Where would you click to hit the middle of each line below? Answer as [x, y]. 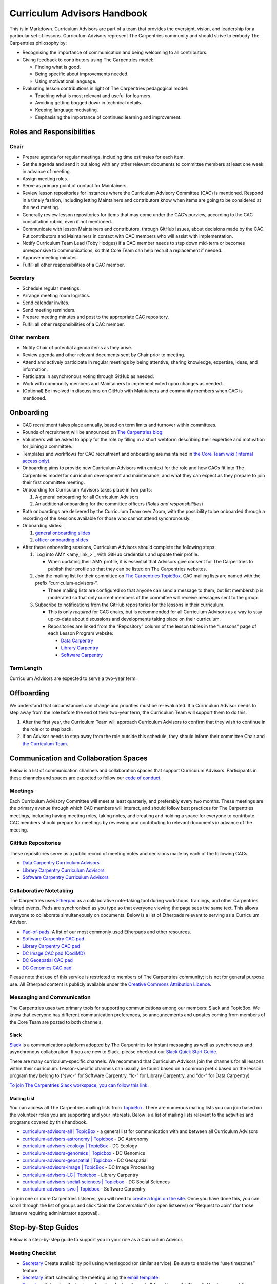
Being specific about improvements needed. [82, 74]
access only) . [36, 461]
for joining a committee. [47, 446]
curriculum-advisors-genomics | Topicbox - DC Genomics [84, 1153]
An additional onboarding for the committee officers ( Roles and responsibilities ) [119, 504]
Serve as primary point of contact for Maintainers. [75, 185]
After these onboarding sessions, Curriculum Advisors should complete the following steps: [119, 547]
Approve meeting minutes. [50, 257]
